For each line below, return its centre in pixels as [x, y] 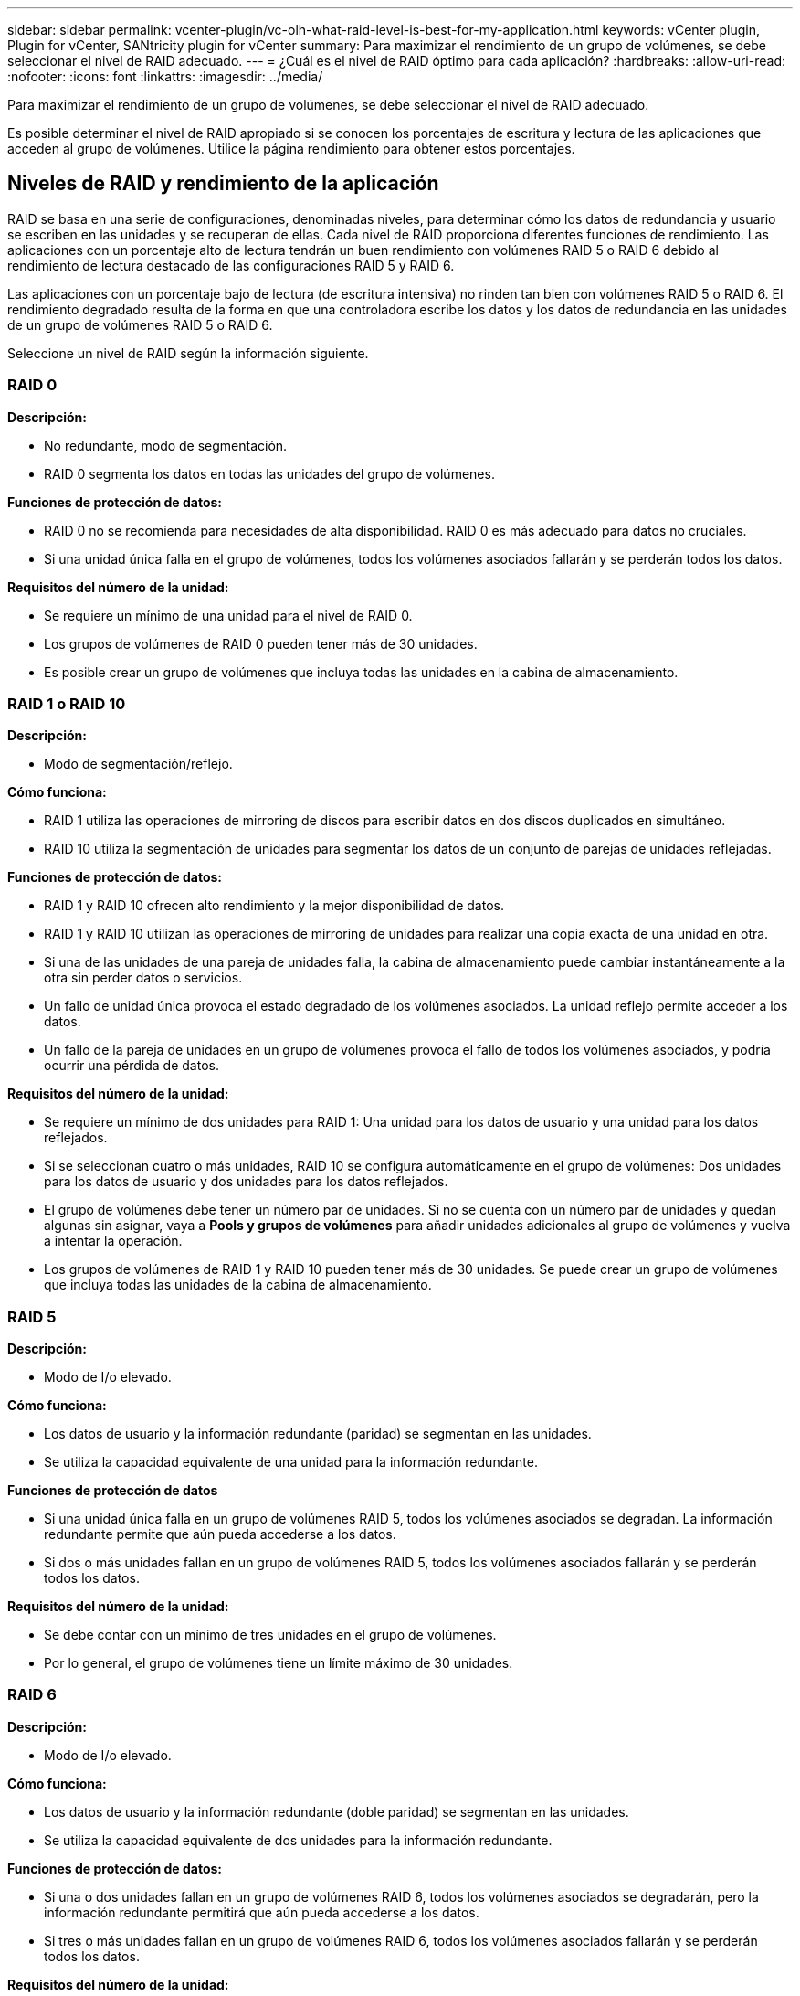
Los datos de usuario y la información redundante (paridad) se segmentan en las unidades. [318, 1434]
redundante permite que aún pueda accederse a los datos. [220, 1534]
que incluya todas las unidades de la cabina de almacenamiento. [238, 1285]
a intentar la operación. [113, 1241]
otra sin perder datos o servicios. [143, 978]
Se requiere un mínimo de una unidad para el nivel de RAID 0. [228, 615]
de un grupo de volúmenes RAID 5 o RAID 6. [140, 324]
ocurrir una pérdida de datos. [132, 1066]
